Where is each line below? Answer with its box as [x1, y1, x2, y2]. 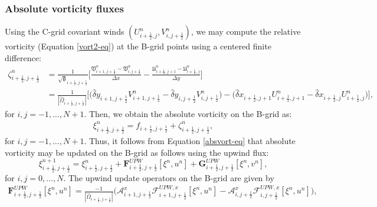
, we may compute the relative [191, 25, 301, 38]
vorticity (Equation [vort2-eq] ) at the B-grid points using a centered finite [5, 40, 271, 52]
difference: [5, 51, 41, 64]
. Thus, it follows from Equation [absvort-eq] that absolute [84, 135, 296, 147]
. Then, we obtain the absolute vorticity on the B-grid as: [84, 107, 292, 119]
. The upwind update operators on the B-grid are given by [63, 171, 274, 183]
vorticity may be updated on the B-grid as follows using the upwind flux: [5, 146, 269, 158]
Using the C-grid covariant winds [5, 25, 124, 38]
